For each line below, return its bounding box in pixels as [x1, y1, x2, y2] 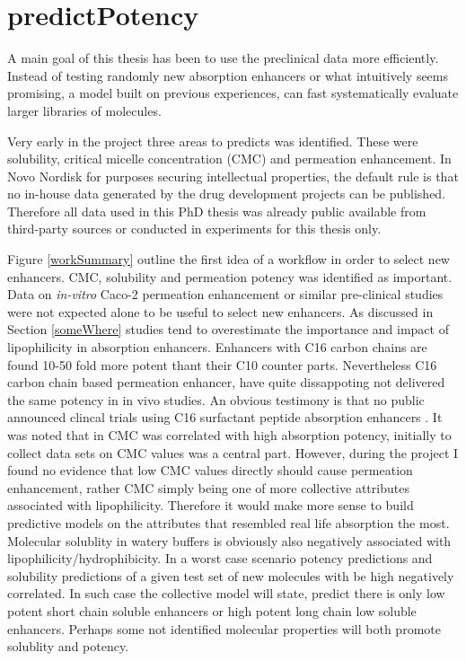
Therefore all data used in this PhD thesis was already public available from [7, 201, 426, 220]
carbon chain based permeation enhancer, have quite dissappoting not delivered [7, 373, 445, 392]
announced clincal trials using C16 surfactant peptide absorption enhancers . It [7, 408, 443, 427]
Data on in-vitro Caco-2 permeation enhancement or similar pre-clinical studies [7, 285, 444, 304]
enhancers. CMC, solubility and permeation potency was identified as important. [7, 267, 453, 286]
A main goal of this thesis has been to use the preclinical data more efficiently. [7, 48, 439, 67]
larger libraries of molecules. [7, 101, 162, 119]
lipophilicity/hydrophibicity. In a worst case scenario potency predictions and [7, 549, 433, 568]
